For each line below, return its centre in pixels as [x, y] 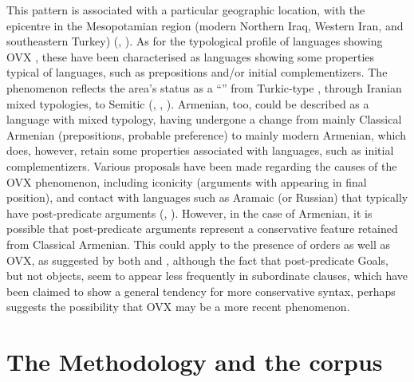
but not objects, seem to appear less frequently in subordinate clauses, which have [207, 276]
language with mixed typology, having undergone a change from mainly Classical [204, 119]
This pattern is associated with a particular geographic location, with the [186, 10]
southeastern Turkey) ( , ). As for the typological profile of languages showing [195, 41]
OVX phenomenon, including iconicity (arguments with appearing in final [187, 181]
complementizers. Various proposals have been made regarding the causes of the [202, 165]
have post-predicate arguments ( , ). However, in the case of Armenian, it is [189, 213]
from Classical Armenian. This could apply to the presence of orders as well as [198, 244]
